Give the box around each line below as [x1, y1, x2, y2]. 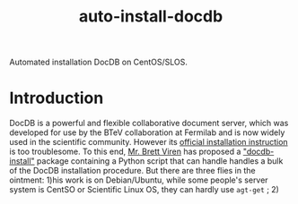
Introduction [9, 88, 104, 108]
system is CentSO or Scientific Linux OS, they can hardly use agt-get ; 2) [9, 184, 280, 195]
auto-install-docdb [78, 6, 223, 27]
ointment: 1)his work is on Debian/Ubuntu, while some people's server [9, 174, 268, 185]
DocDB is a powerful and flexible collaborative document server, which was [9, 118, 289, 129]
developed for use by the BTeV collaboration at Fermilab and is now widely [9, 127, 285, 138]
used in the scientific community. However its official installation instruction [9, 137, 289, 148]
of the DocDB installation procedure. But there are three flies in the [9, 166, 256, 176]
